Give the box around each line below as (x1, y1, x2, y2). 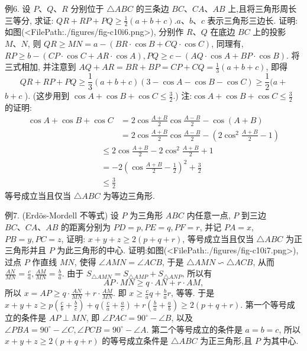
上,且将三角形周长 (228, 2, 297, 14)
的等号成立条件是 (102, 334, 169, 347)
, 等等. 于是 (171, 286, 215, 299)
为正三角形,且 (200, 334, 253, 347)
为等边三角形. (103, 189, 155, 201)
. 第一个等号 (240, 298, 287, 311)
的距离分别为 (60, 220, 111, 233)
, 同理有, (211, 37, 244, 50)
